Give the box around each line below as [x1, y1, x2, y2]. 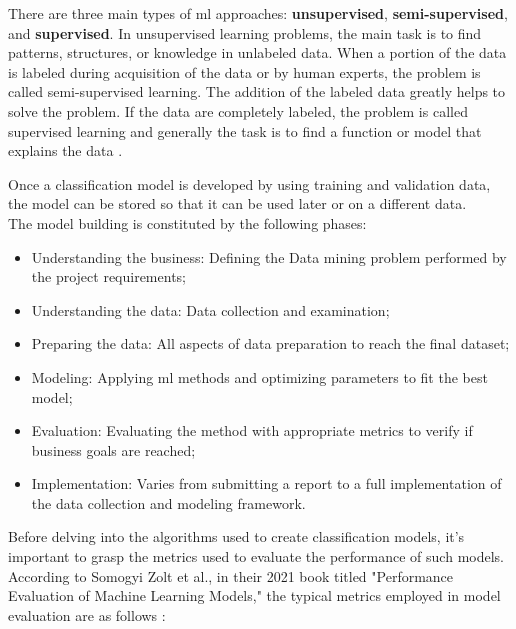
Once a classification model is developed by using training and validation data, [8, 173, 491, 194]
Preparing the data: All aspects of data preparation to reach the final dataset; [31, 333, 510, 354]
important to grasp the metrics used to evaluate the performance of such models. [8, 546, 504, 567]
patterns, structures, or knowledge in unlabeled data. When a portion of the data [8, 42, 507, 63]
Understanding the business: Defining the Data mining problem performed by [31, 246, 507, 267]
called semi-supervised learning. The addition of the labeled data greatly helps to [8, 81, 506, 102]
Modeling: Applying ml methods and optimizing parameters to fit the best [31, 366, 488, 387]
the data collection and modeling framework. [31, 492, 306, 513]
